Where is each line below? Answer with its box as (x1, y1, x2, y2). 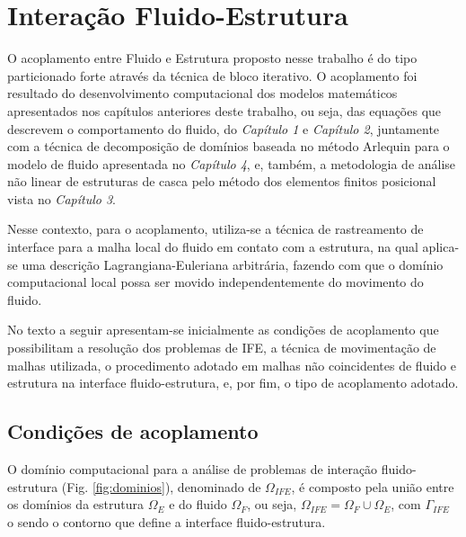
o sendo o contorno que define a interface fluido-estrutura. (7, 512, 326, 531)
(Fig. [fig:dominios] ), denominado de (61, 477, 261, 496)
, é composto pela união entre (291, 477, 454, 496)
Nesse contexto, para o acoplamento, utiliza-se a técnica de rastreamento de (7, 219, 424, 238)
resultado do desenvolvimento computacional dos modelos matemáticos (7, 84, 398, 103)
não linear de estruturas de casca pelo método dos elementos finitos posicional (7, 172, 436, 191)
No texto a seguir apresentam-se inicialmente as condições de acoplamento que (7, 320, 439, 339)
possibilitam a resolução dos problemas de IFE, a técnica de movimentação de (7, 338, 436, 357)
